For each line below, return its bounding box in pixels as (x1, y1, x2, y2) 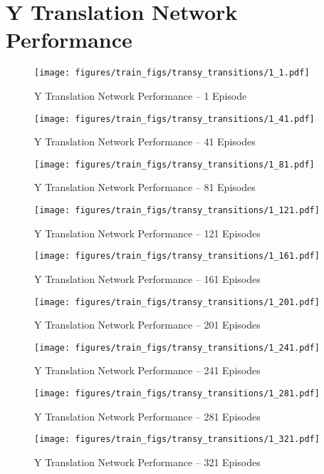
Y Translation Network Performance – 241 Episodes (34, 363, 261, 378)
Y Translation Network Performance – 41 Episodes (34, 134, 256, 149)
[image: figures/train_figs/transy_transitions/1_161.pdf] (34, 251, 320, 262)
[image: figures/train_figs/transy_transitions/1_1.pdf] (34, 68, 310, 78)
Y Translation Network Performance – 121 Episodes (34, 225, 261, 240)
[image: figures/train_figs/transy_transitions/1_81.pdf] (34, 159, 315, 170)
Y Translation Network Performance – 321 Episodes (34, 454, 261, 469)
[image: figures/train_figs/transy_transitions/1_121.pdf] (34, 205, 320, 216)
